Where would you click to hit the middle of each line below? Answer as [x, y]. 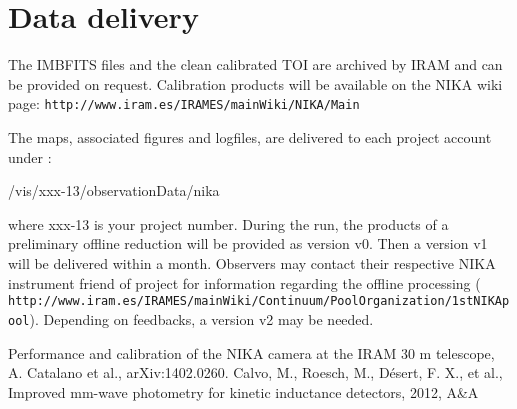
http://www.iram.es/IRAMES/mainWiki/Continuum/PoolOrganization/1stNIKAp [259, 301]
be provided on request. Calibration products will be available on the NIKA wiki [255, 83]
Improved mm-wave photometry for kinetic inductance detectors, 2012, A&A [243, 391]
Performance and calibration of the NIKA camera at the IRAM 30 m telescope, [251, 352]
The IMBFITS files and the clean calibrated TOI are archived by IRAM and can [255, 64]
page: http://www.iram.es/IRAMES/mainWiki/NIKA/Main [184, 103]
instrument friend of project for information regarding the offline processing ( [244, 282]
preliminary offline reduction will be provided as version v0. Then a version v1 [248, 243]
